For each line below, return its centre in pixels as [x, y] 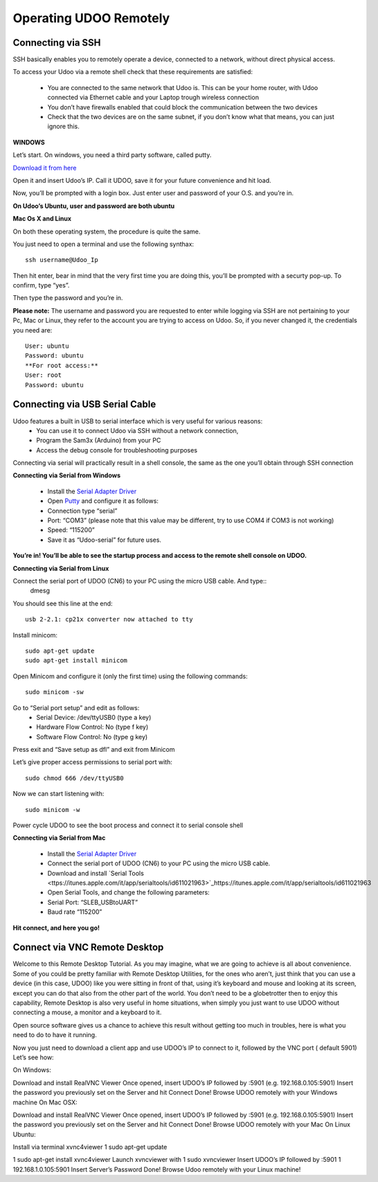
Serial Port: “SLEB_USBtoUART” [93, 902]
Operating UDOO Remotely [91, 18]
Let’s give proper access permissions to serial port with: [92, 762]
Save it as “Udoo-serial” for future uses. [105, 540]
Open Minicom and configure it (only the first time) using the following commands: [130, 676]
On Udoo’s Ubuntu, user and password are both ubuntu [94, 206]
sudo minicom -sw [54, 692]
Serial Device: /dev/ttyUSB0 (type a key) [94, 717]
